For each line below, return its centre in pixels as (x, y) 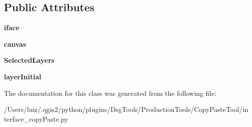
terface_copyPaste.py (36, 118)
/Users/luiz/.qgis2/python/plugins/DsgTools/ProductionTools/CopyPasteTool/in (126, 109)
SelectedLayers (29, 60)
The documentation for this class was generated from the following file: (110, 93)
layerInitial (23, 76)
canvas (15, 44)
